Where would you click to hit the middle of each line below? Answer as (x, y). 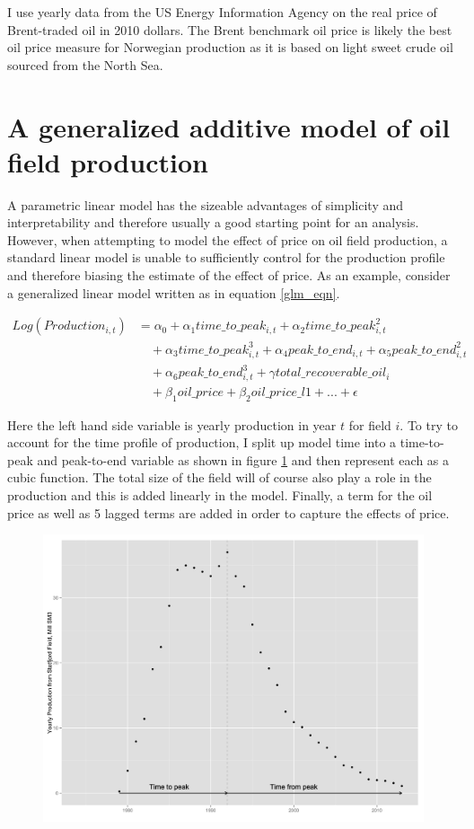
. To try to (429, 424)
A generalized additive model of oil (229, 126)
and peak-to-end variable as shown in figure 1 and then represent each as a (243, 459)
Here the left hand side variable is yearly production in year (172, 424)
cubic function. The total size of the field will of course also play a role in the (219, 477)
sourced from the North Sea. (85, 64)
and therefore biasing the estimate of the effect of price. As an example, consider (229, 275)
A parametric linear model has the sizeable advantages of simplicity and (206, 204)
